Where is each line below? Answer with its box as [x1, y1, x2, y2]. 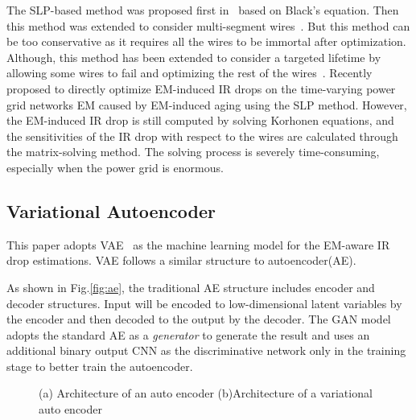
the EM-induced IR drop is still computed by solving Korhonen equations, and [6, 112, 394, 129]
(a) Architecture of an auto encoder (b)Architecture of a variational [39, 385, 373, 401]
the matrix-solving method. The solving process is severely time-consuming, [6, 143, 380, 160]
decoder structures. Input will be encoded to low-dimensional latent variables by [6, 294, 402, 311]
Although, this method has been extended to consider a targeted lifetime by [6, 48, 381, 65]
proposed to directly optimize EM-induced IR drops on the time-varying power [6, 80, 396, 97]
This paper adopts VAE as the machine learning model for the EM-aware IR [6, 236, 390, 253]
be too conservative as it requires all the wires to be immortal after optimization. [6, 33, 406, 50]
